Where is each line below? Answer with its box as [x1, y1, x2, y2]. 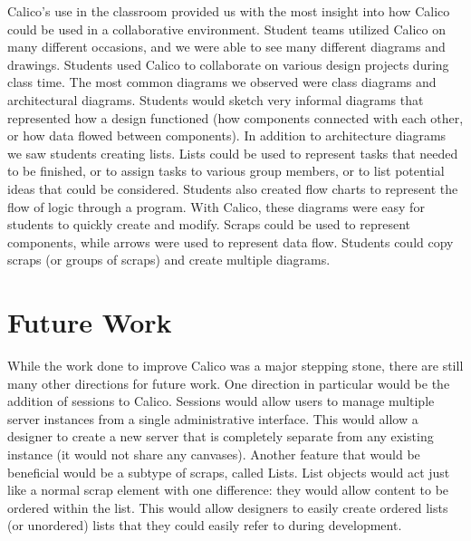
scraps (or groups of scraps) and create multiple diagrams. [7, 250, 331, 269]
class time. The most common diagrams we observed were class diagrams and [7, 72, 437, 92]
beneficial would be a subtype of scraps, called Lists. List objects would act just [7, 462, 450, 481]
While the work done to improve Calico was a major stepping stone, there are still [7, 356, 464, 375]
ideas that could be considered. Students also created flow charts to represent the [7, 179, 458, 198]
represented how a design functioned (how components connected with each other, [7, 108, 464, 127]
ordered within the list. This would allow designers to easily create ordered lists [7, 498, 448, 517]
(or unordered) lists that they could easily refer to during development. [7, 516, 402, 535]
